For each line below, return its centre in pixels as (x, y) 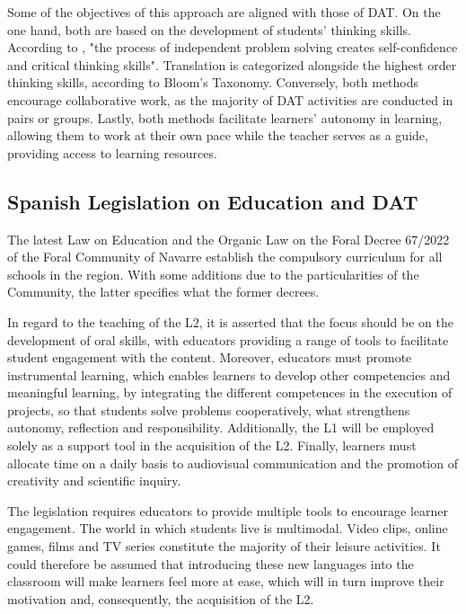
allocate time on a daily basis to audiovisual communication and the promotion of (233, 463)
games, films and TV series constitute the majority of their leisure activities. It (224, 546)
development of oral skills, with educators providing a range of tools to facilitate (228, 339)
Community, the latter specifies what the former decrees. (163, 292)
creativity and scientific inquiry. (94, 481)
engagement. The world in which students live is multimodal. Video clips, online (228, 528)
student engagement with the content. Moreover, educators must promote (210, 357)
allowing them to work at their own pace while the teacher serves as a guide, (218, 135)
